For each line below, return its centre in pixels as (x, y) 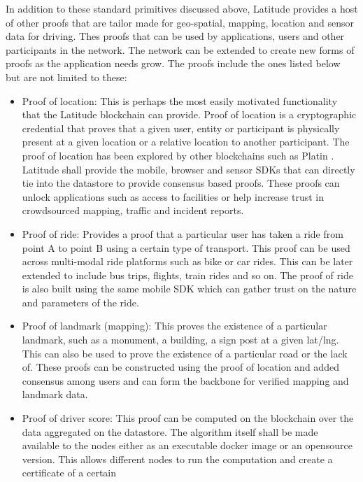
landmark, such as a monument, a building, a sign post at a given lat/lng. (180, 340)
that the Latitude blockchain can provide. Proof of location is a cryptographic (189, 114)
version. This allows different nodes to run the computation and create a (177, 459)
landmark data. (55, 394)
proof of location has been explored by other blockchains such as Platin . (178, 155)
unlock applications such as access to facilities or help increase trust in (173, 196)
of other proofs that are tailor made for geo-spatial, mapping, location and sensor (180, 22)
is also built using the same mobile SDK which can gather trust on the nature (189, 289)
